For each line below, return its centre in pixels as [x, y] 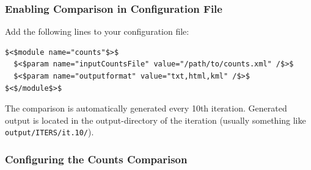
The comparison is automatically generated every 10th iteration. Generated [146, 108]
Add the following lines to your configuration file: [97, 31]
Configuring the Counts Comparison [96, 159]
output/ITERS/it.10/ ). [49, 132]
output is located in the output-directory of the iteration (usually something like [155, 120]
